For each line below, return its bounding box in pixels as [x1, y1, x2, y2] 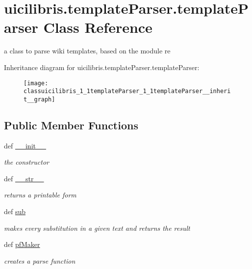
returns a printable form [4, 190, 76, 200]
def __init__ [4, 140, 46, 150]
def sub [4, 206, 26, 217]
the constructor [4, 157, 49, 167]
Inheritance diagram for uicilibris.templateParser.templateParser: [4, 62, 200, 72]
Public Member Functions [4, 117, 138, 132]
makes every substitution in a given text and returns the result [4, 222, 190, 233]
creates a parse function [4, 255, 76, 266]
